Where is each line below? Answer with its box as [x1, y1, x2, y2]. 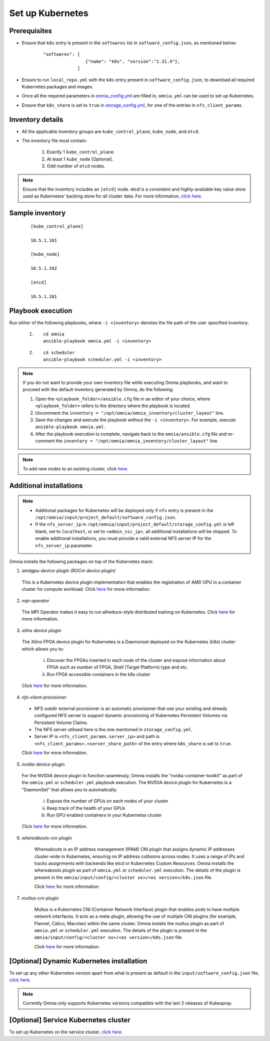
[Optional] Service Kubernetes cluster [9, 1015, 130, 1024]
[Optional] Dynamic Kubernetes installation [9, 957, 147, 965]
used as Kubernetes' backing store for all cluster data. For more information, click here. [22, 193, 202, 199]
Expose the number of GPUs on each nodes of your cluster [46, 798, 168, 804]
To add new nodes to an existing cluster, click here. [22, 465, 128, 471]
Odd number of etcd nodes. [46, 163, 105, 169]
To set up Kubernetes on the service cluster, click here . [9, 1028, 123, 1035]
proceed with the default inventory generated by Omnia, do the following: [22, 387, 174, 393]
